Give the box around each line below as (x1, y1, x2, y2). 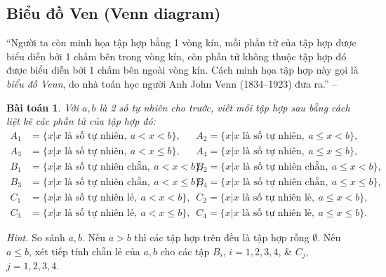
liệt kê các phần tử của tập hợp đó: (6, 114, 156, 128)
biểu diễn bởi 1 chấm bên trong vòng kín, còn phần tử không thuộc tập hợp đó (6, 48, 347, 63)
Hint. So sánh (6, 229, 65, 244)
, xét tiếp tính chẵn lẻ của (29, 243, 140, 258)
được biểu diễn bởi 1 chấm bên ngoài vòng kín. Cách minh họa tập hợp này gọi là (6, 62, 359, 77)
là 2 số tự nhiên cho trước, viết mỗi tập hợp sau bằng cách (99, 100, 350, 114)
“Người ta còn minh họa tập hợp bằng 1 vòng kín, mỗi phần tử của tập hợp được (6, 35, 357, 50)
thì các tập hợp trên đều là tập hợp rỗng (134, 229, 310, 244)
